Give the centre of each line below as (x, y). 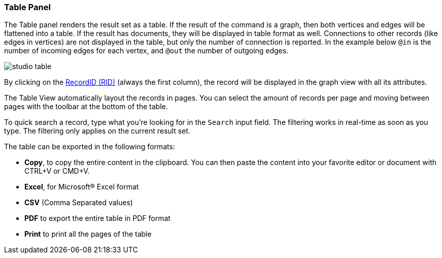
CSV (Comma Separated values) (79, 203)
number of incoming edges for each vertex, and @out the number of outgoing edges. (146, 51)
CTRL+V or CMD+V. (57, 171)
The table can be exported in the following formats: (90, 147)
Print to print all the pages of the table (88, 234)
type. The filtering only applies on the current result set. (97, 131)
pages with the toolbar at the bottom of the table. (86, 107)
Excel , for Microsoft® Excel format (82, 187)
